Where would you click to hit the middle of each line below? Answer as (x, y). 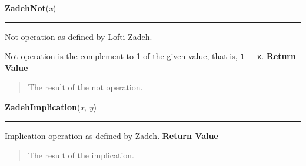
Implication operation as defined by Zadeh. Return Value (112, 135)
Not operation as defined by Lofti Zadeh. (79, 36)
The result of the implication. (81, 155)
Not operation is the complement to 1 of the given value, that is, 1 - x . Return (150, 56)
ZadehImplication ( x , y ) (51, 107)
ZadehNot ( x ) (31, 8)
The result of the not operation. (85, 87)
